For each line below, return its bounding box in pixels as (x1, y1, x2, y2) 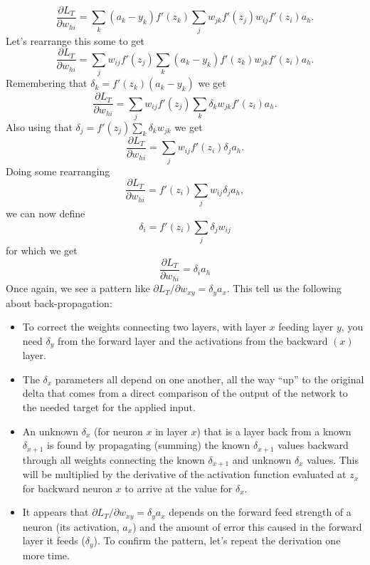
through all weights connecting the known (22, 452, 205, 467)
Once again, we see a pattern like (6, 281, 150, 296)
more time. (22, 547, 70, 562)
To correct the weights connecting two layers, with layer (22, 319, 266, 334)
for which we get (6, 243, 78, 258)
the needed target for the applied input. (22, 400, 196, 415)
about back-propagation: (6, 295, 112, 310)
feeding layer (278, 319, 334, 334)
